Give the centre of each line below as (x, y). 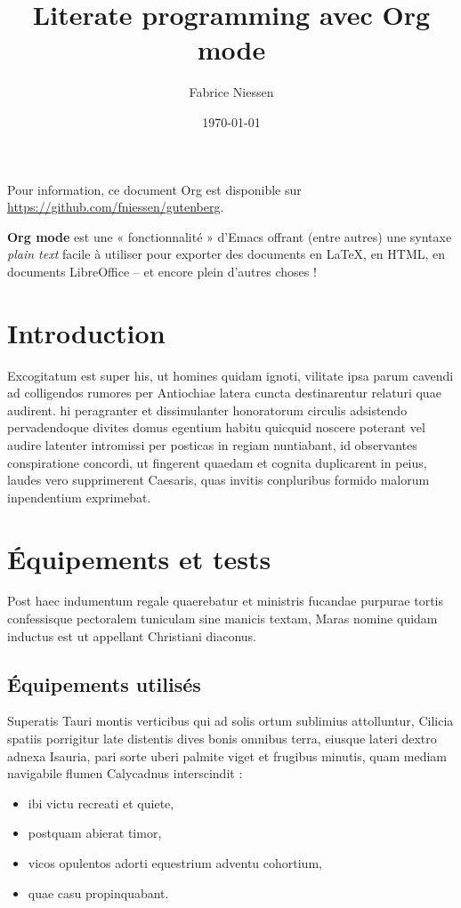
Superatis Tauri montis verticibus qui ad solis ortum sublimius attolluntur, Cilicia (230, 721)
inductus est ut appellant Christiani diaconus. (132, 635)
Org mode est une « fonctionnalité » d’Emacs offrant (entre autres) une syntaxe (230, 236)
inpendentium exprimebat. (79, 497)
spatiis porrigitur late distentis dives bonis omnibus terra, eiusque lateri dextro (222, 739)
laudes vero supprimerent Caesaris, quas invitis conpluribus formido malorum (218, 480)
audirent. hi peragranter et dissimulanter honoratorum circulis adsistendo (207, 410)
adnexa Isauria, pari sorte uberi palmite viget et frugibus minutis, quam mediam (227, 755)
